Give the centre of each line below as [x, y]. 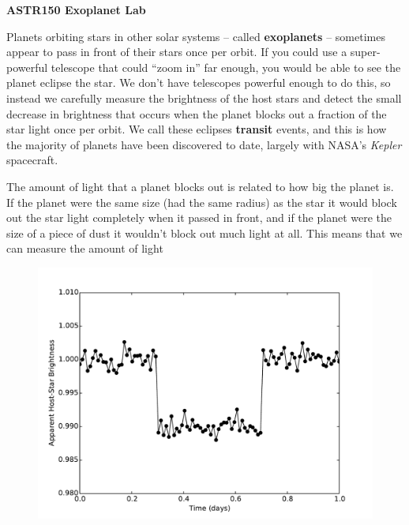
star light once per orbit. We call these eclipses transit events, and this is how [197, 129]
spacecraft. [32, 160]
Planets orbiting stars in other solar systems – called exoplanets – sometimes [196, 36]
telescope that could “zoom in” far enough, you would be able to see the [226, 67]
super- [365, 52]
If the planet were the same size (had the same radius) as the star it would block [202, 202]
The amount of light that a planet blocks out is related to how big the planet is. [200, 186]
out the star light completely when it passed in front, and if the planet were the [199, 217]
